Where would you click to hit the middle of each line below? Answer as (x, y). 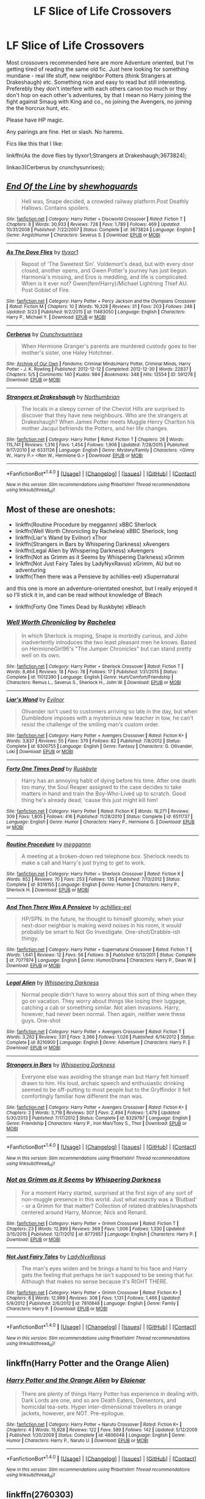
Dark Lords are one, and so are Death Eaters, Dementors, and (99, 1400)
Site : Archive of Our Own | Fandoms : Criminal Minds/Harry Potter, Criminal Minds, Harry (99, 364)
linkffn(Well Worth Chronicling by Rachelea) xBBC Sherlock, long (96, 531)
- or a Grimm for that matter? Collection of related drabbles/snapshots (109, 1206)
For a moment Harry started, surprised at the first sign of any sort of (107, 1193)
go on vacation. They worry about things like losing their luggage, (104, 1001)
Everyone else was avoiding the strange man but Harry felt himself (105, 1077)
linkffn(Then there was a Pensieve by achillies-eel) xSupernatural (97, 576)
